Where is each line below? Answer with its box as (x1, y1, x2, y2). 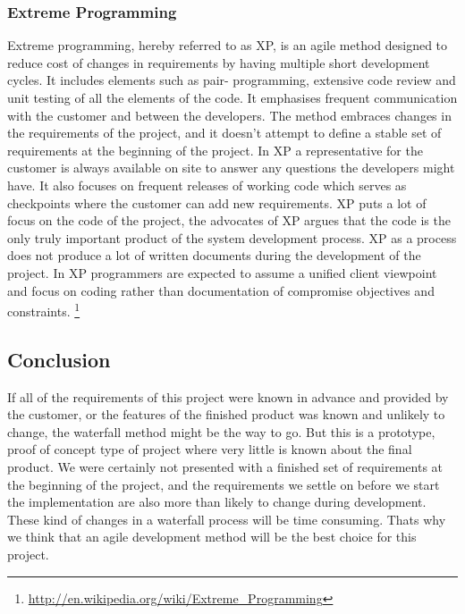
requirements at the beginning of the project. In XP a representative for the (7, 140, 423, 159)
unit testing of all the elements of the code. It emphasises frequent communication (7, 88, 458, 106)
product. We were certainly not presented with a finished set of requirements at (7, 457, 444, 475)
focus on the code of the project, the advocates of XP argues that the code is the (7, 211, 451, 230)
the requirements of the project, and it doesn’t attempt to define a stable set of (7, 123, 442, 142)
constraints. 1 (7, 299, 80, 320)
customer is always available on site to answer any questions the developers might (7, 158, 455, 177)
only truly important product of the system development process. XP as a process (7, 228, 457, 247)
